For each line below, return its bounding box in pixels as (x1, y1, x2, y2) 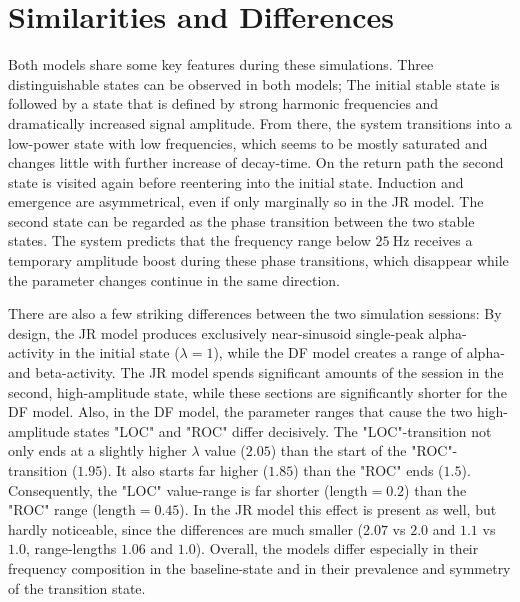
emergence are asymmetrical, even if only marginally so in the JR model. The (8, 191, 484, 212)
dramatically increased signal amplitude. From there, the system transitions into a (8, 112, 512, 133)
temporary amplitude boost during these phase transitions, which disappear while (8, 250, 509, 271)
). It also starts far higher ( (102, 460, 269, 480)
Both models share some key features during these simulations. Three (8, 54, 434, 75)
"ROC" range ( (8, 499, 98, 520)
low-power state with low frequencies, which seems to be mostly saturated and (8, 132, 488, 153)
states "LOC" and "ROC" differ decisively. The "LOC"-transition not (74, 420, 492, 441)
